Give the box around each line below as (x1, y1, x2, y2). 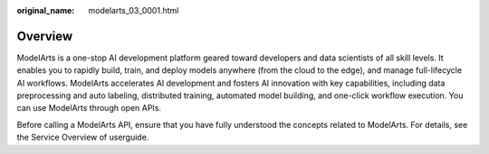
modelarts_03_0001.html (88, 5, 179, 15)
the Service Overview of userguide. (16, 131, 149, 143)
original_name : (16, 5, 75, 15)
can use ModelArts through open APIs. (16, 103, 162, 113)
